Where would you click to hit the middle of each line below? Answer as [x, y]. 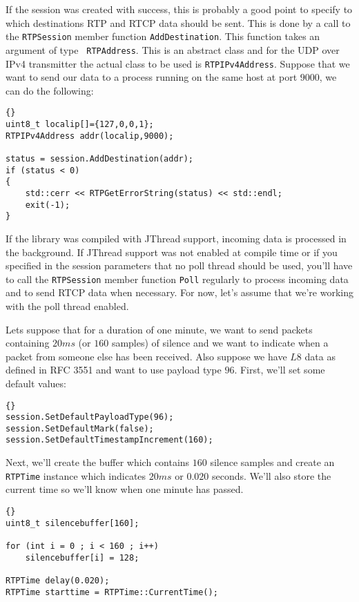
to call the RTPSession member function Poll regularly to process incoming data [177, 279]
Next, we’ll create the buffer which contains [98, 462]
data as [320, 356]
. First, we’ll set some [280, 370]
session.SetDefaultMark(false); [80, 428]
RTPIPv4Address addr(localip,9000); [90, 136]
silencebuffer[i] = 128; [82, 557]
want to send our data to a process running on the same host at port [152, 77]
